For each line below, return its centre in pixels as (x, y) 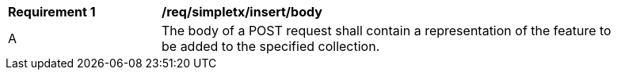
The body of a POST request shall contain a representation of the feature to (387, 31)
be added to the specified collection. (271, 46)
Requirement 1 (52, 12)
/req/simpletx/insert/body (242, 12)
